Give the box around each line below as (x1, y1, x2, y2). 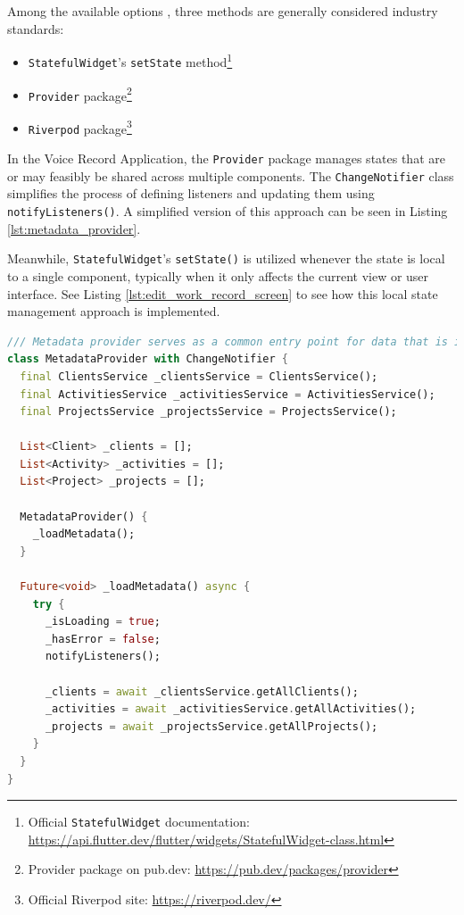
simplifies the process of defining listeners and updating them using (7, 184, 375, 203)
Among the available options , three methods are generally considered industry (7, 2, 438, 20)
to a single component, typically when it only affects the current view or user (7, 266, 429, 285)
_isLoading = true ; (45, 615, 161, 628)
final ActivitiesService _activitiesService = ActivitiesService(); (20, 387, 435, 401)
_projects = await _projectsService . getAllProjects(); (45, 720, 378, 733)
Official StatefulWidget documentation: (28, 812, 250, 831)
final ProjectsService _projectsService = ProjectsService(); (20, 405, 397, 419)
